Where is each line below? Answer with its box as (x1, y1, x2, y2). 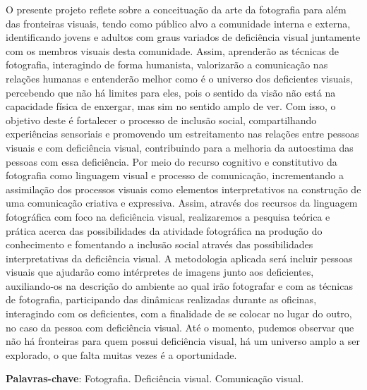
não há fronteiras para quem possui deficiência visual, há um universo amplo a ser (6, 334, 360, 348)
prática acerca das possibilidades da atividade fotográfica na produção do (6, 223, 323, 238)
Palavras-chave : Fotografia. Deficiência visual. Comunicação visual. (6, 371, 304, 386)
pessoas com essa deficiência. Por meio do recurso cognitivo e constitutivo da (6, 154, 337, 169)
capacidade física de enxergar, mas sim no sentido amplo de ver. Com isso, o (6, 99, 336, 114)
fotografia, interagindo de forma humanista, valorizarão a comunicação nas (6, 57, 328, 72)
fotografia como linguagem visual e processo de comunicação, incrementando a (6, 168, 344, 183)
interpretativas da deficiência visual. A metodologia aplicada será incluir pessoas (6, 250, 353, 265)
